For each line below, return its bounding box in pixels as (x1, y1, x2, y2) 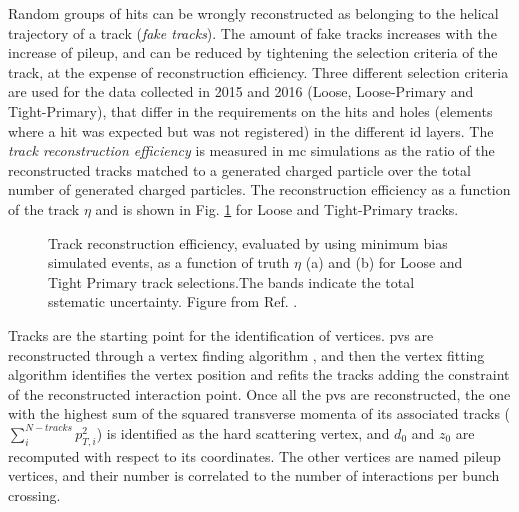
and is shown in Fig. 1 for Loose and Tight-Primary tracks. (95, 198, 459, 219)
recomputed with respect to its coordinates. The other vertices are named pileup (8, 445, 501, 466)
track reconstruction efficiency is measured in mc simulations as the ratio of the (8, 140, 495, 161)
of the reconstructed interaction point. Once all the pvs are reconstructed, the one (8, 383, 511, 404)
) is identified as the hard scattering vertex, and (96, 422, 390, 443)
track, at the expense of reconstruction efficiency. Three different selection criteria (8, 61, 509, 82)
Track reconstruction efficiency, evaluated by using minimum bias (48, 232, 448, 253)
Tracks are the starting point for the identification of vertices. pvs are (8, 324, 434, 345)
